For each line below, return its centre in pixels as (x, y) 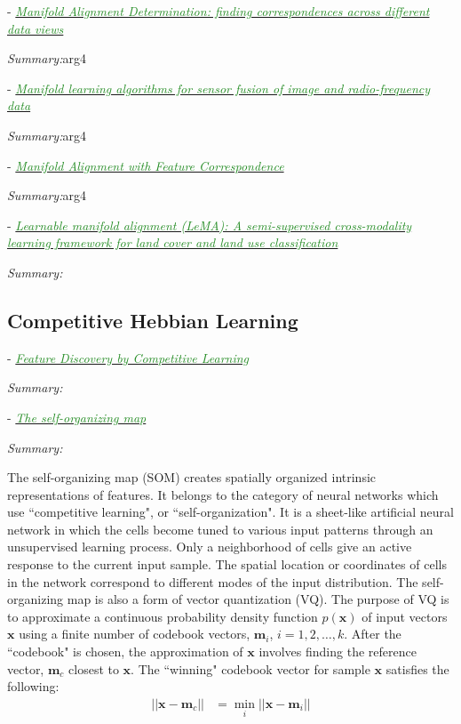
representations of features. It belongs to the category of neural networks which (223, 494)
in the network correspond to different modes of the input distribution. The (213, 581)
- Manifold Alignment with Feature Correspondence (146, 165)
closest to (94, 668)
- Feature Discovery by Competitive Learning (128, 357)
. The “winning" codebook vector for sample (250, 668)
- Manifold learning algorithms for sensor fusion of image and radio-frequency (219, 88)
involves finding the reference (338, 652)
